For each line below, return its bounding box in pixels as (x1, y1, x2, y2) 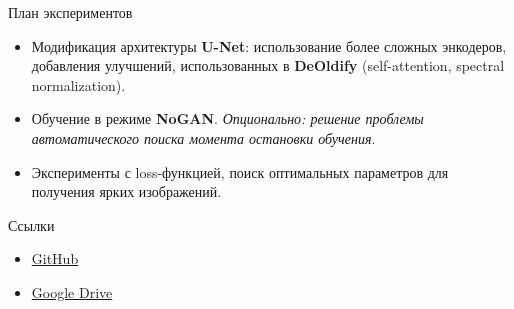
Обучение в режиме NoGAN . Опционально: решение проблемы (31, 108, 424, 129)
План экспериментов (8, 2, 133, 22)
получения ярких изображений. (31, 181, 222, 202)
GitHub (31, 248, 79, 269)
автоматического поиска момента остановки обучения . (31, 127, 376, 148)
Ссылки (8, 214, 55, 235)
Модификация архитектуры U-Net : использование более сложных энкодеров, (31, 35, 507, 56)
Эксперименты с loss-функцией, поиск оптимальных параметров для (31, 161, 449, 182)
